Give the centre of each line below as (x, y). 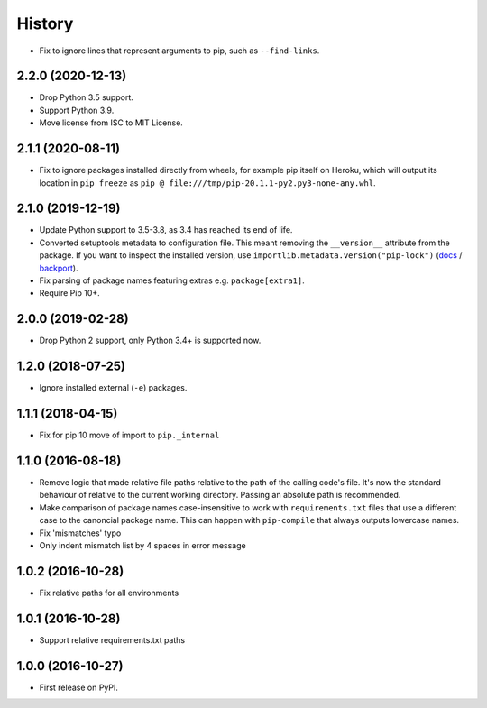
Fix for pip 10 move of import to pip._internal (129, 435)
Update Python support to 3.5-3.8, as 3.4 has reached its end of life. (166, 230)
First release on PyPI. (79, 687)
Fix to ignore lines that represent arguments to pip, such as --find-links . (179, 51)
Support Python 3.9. (77, 110)
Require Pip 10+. (70, 293)
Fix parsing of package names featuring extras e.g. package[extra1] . (172, 280)
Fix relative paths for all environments (109, 593)
